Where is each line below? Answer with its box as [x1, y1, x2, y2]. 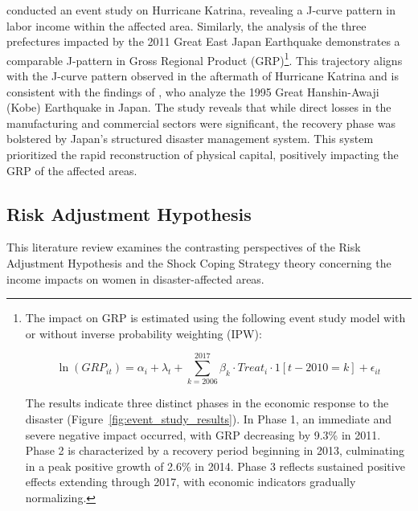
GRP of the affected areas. [6, 161, 137, 178]
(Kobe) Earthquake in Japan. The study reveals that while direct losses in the [6, 99, 391, 116]
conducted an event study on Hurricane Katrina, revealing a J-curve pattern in [6, 2, 395, 18]
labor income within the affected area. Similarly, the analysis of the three [6, 17, 367, 34]
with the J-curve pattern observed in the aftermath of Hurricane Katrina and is [6, 67, 399, 84]
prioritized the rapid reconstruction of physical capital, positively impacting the [6, 146, 399, 162]
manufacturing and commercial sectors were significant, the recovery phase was [6, 114, 395, 131]
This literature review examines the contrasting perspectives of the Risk [6, 239, 361, 255]
